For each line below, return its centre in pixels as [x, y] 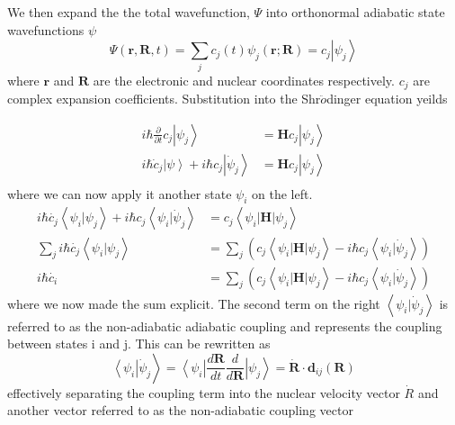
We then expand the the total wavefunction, [129, 12]
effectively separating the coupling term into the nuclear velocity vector [204, 392]
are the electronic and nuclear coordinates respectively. [244, 80]
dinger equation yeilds [387, 98]
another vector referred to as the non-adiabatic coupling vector [180, 410]
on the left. [282, 193]
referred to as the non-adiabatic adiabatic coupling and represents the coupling [225, 326]
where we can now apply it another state [120, 193]
